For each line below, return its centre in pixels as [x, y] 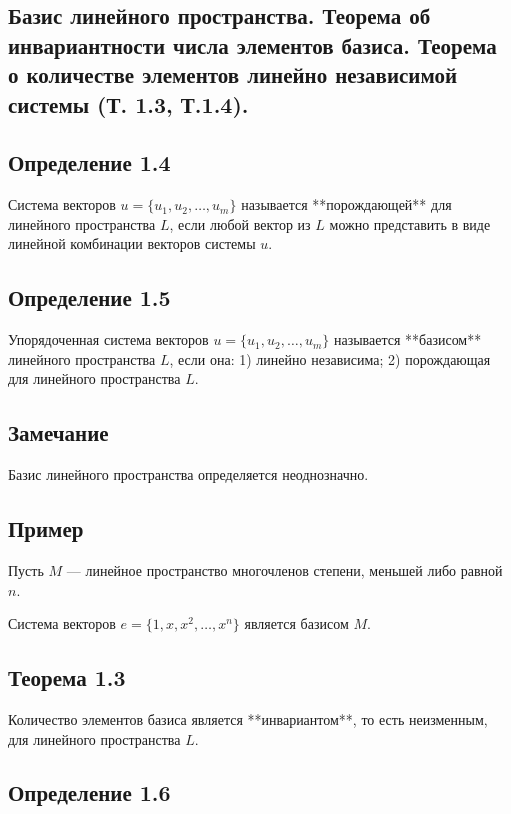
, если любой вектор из [240, 223]
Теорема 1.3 [67, 677]
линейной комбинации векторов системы [132, 243]
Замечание [58, 432]
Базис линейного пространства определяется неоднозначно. [188, 474]
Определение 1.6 [89, 792]
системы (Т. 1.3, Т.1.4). [128, 103]
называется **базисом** [407, 339]
